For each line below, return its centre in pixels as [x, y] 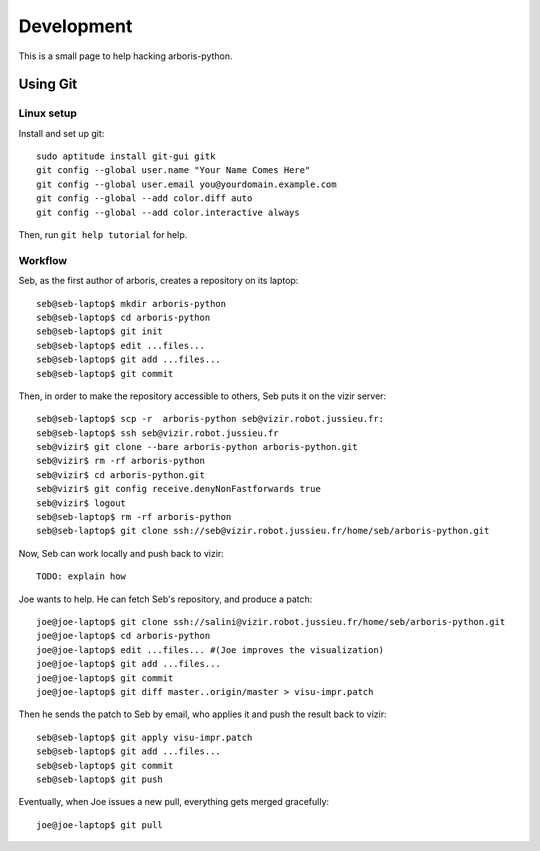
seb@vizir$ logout [81, 503]
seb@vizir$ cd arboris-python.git [120, 474]
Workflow [43, 260]
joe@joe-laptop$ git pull [100, 824]
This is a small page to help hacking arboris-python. [126, 56]
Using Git [48, 84]
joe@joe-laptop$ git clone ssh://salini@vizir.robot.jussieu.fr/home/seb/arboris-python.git [271, 621]
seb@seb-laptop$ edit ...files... [120, 345]
